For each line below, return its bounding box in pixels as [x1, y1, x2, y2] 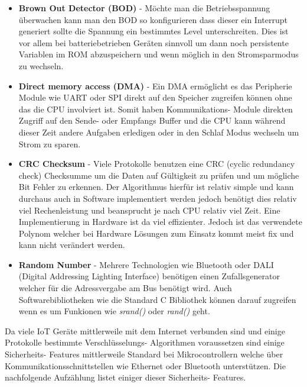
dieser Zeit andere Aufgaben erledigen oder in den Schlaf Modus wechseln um [18, 125, 299, 138]
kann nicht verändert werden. [18, 238, 125, 251]
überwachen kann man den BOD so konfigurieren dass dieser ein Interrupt [18, 13, 288, 25]
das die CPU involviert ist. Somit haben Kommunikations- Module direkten [18, 102, 293, 115]
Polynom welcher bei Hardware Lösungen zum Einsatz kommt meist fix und [18, 227, 294, 239]
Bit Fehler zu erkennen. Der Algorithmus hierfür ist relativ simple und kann [18, 180, 294, 193]
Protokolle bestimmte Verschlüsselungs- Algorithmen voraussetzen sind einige [5, 336, 285, 349]
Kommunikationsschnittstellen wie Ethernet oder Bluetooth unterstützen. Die [5, 359, 286, 372]
